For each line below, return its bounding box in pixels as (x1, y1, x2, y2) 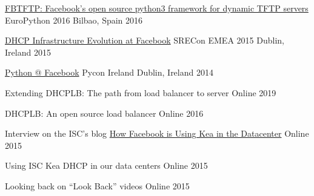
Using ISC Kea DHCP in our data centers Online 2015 (5, 159, 208, 172)
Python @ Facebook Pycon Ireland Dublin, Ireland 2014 (5, 66, 213, 79)
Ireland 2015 (5, 45, 51, 58)
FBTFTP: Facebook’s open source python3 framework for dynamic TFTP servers (5, 2, 309, 14)
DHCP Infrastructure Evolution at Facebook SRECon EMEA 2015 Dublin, (5, 34, 284, 47)
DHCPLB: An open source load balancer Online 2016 (5, 106, 204, 119)
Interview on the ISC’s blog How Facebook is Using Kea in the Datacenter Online (5, 127, 309, 140)
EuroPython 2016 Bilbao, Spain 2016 (5, 13, 143, 26)
